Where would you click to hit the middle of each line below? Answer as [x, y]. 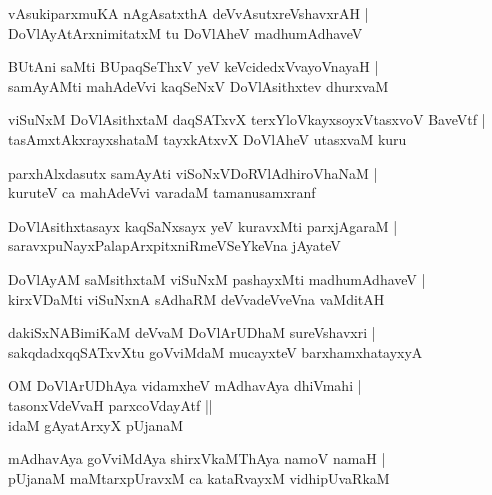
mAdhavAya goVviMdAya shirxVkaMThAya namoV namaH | [197, 458]
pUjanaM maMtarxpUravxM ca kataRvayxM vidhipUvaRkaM [199, 477]
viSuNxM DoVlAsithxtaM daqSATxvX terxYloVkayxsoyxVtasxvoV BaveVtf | [247, 119]
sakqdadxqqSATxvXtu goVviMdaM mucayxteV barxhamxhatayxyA [215, 351]
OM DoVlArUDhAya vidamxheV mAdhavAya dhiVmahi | [185, 385]
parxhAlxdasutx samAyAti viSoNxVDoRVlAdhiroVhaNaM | [193, 172]
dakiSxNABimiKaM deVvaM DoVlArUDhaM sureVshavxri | [192, 332]
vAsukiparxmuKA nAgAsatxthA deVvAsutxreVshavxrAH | [188, 13]
